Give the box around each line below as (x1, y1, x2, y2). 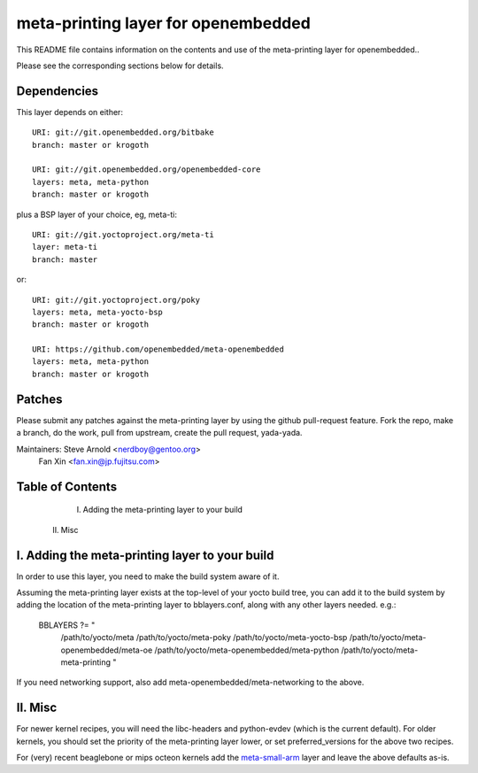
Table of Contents (16, 479, 118, 494)
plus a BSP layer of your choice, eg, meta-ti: (16, 209, 177, 220)
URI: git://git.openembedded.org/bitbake (32, 128, 214, 137)
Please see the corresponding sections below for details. (16, 60, 225, 71)
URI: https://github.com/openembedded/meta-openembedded (32, 344, 285, 354)
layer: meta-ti (32, 242, 98, 252)
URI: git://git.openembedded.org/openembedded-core (32, 165, 261, 174)
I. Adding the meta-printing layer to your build (16, 547, 274, 562)
